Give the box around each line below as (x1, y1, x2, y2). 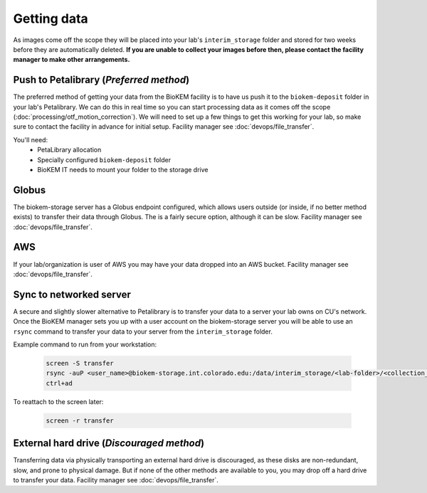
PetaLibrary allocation (37, 146, 102, 154)
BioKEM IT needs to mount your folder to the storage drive (37, 165, 209, 174)
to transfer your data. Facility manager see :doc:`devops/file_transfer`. (13, 476, 218, 484)
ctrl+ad (46, 379, 73, 387)
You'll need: (13, 135, 48, 144)
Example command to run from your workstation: (13, 340, 157, 349)
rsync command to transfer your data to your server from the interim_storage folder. (13, 327, 273, 336)
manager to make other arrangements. (13, 55, 130, 64)
